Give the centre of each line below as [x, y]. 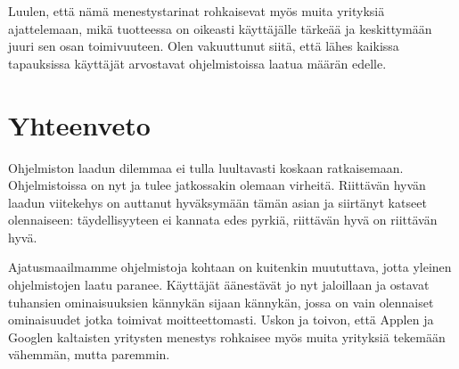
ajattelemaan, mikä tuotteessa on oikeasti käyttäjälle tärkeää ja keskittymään [220, 28]
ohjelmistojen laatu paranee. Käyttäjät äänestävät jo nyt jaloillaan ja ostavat [219, 285]
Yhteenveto [79, 124]
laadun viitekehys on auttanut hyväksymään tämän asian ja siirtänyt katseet [217, 202]
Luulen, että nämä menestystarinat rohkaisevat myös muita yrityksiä [197, 11]
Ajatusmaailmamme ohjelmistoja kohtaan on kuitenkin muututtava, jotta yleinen [230, 267]
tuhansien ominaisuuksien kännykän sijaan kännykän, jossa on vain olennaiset [221, 302]
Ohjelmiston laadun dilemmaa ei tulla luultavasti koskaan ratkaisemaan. [206, 167]
